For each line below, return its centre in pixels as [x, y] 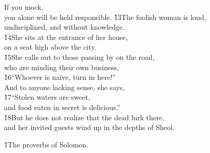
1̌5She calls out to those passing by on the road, [79, 57]
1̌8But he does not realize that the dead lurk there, [84, 117]
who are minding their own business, [61, 67]
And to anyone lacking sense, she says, [65, 87]
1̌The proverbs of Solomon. [46, 144]
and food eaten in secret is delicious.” [62, 107]
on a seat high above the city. [50, 47]
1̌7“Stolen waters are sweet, [47, 97]
